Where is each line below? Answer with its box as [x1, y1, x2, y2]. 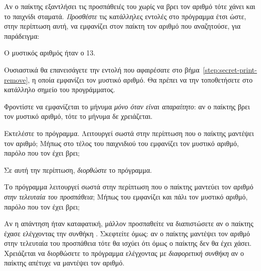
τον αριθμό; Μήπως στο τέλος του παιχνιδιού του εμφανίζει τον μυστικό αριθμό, [4, 138, 239, 148]
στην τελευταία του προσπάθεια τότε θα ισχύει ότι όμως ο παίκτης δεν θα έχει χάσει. [4, 238, 252, 248]
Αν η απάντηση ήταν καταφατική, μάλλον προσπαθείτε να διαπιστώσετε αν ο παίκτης [4, 218, 253, 229]
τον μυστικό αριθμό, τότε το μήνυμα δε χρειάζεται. [4, 111, 153, 121]
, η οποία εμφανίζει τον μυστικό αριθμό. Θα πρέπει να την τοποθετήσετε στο [28, 74, 253, 85]
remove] [4, 74, 28, 85]
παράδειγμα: [4, 30, 39, 41]
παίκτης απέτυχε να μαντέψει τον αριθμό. [4, 257, 124, 268]
